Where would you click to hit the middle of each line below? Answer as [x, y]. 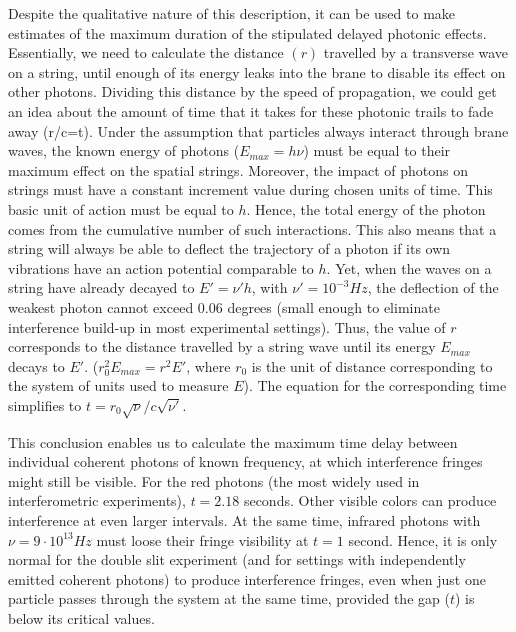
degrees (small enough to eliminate [333, 306]
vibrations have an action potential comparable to [161, 267]
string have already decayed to [101, 287]
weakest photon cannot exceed [101, 306]
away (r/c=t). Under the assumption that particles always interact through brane [258, 130]
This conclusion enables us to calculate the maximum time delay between [233, 441]
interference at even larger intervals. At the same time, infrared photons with [244, 520]
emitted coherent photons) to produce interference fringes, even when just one [247, 578]
